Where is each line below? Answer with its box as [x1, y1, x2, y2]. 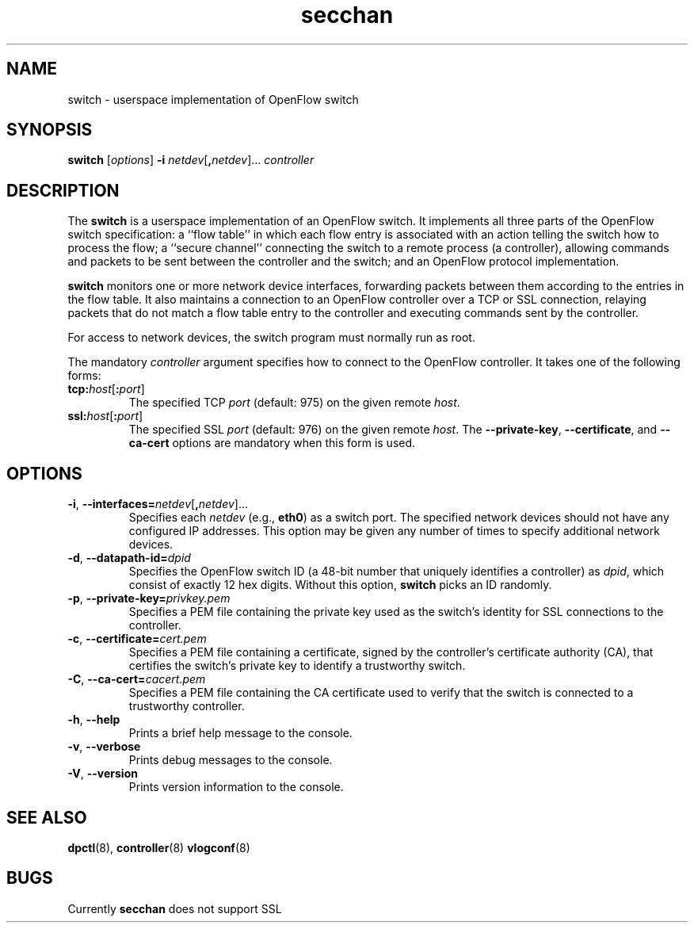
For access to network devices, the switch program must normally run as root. [67, 331, 475, 345]
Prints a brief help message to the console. [128, 726, 353, 740]
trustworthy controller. [128, 699, 245, 713]
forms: [67, 369, 101, 383]
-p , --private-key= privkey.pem [67, 591, 231, 606]
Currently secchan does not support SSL [67, 901, 282, 916]
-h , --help [67, 713, 120, 727]
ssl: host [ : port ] [67, 409, 143, 423]
